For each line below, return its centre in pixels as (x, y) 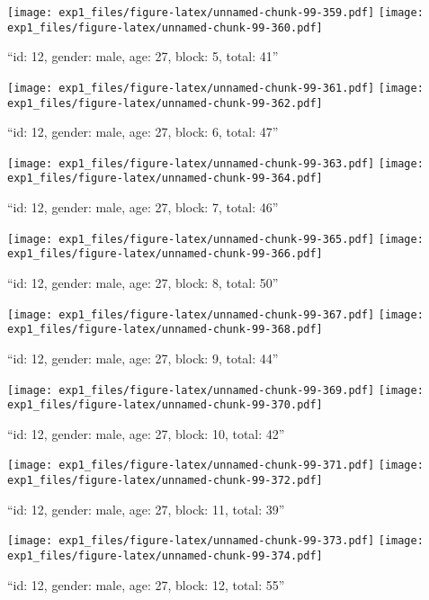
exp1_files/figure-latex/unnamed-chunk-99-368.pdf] (165, 330)
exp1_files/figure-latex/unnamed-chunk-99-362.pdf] (165, 103)
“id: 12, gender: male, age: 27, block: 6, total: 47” (143, 132)
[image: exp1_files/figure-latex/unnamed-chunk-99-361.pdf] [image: (215, 88)
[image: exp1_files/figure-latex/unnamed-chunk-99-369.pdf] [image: (215, 390)
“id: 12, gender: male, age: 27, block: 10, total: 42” (146, 433)
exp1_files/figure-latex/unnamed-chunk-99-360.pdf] (165, 27)
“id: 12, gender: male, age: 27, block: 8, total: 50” (143, 283)
